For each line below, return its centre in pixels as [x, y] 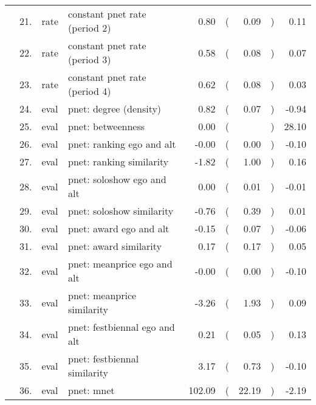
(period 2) [90, 28]
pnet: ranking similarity [118, 161]
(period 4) [90, 91]
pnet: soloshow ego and [117, 179]
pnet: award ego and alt [119, 228]
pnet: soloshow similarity [121, 211]
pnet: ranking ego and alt [122, 144]
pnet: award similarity [115, 246]
